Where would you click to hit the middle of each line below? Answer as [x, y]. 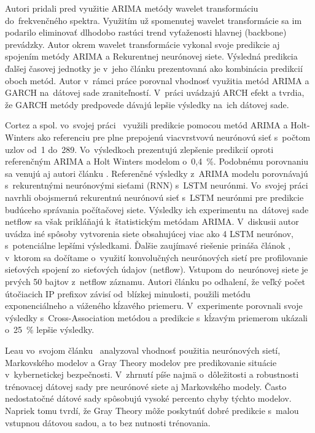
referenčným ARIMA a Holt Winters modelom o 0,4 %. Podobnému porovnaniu [157, 161]
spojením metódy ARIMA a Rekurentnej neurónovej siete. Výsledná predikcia [151, 56]
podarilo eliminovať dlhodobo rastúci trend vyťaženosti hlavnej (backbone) [146, 32]
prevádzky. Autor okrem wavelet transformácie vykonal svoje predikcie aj [142, 44]
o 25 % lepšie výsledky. [50, 330]
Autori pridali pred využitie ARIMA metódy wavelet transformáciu [132, 8]
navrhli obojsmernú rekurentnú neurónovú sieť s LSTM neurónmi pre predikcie [154, 197]
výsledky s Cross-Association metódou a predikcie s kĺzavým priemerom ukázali [156, 317]
